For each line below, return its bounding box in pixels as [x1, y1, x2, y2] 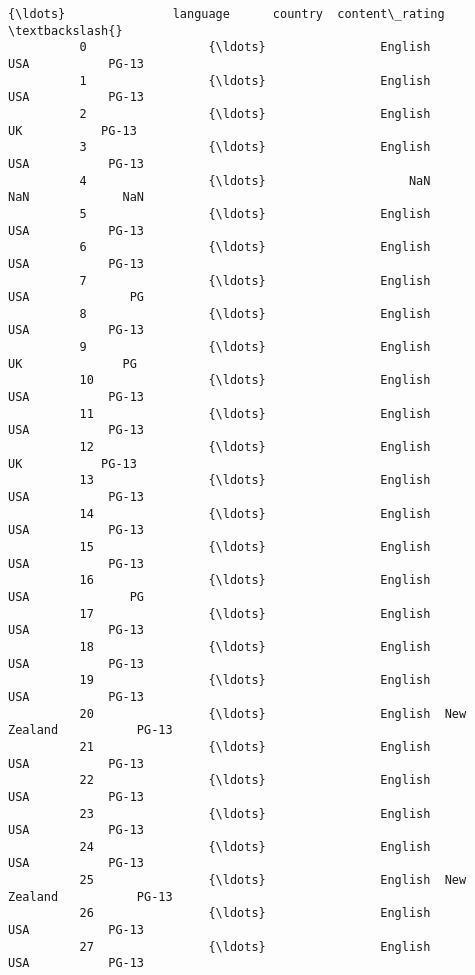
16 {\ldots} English [79, 573, 431, 588]
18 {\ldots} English [79, 639, 431, 654]
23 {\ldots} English [79, 806, 431, 821]
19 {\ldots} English [79, 673, 431, 688]
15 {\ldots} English [79, 540, 431, 554]
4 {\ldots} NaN [79, 173, 431, 188]
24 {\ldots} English [79, 839, 431, 854]
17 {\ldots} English [79, 606, 431, 621]
